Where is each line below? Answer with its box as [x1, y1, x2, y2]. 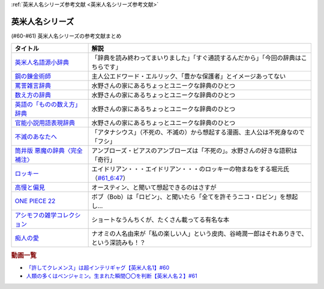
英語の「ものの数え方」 [14, 100, 81, 109]
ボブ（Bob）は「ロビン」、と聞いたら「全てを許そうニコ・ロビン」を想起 [91, 193, 298, 201]
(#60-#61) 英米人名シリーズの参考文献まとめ [11, 32, 122, 39]
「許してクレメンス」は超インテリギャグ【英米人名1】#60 [26, 264, 170, 271]
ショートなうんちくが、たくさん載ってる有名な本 [91, 216, 230, 224]
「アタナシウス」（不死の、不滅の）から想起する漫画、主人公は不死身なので [91, 128, 305, 136]
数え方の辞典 [14, 91, 51, 99]
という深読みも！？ [91, 239, 146, 247]
